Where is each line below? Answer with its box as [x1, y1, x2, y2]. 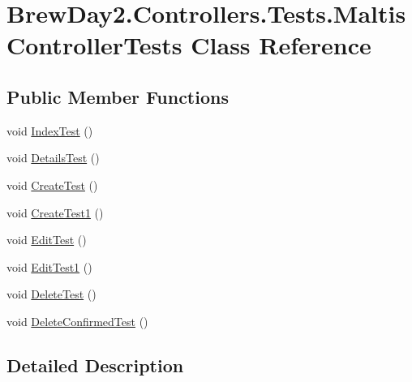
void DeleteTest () [6, 285, 97, 303]
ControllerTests [6, 28, 182, 62]
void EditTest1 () [6, 258, 92, 275]
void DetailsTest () [6, 149, 100, 166]
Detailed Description [6, 352, 184, 377]
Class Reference [191, 28, 371, 62]
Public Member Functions [6, 84, 229, 109]
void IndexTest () [6, 122, 93, 139]
